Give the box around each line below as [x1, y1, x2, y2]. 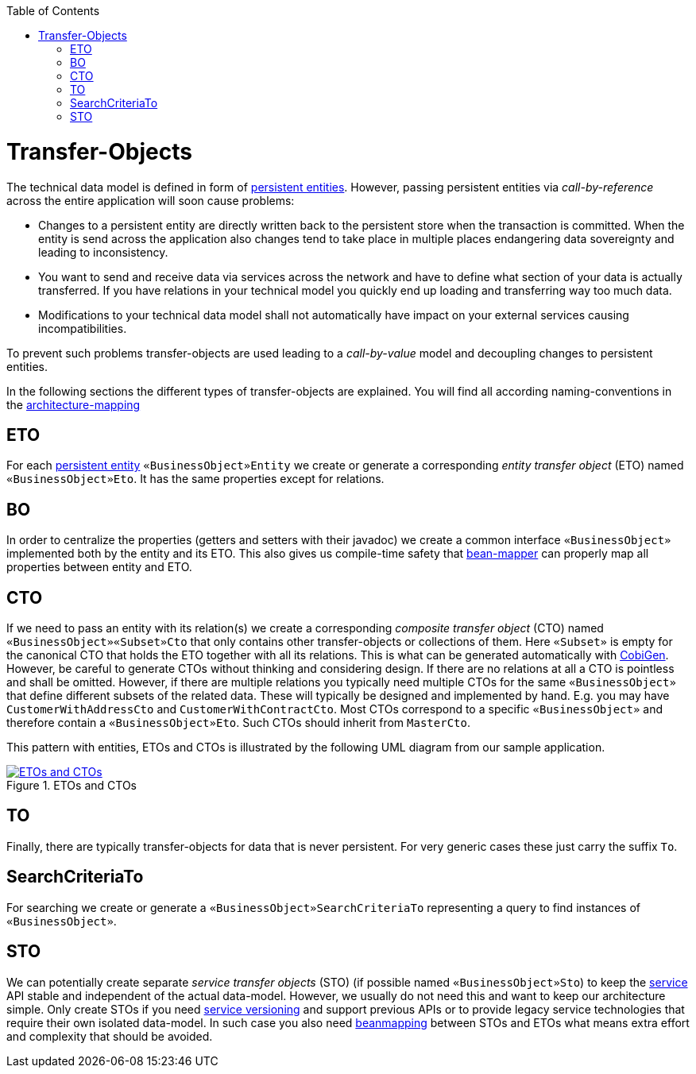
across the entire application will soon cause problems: [6, 193, 295, 207]
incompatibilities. [38, 321, 127, 335]
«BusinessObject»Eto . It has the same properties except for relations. [6, 472, 385, 486]
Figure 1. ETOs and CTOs [6, 778, 137, 793]
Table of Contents [6, 4, 100, 17]
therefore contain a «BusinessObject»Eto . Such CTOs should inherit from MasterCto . [6, 716, 470, 730]
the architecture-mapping [6, 397, 141, 411]
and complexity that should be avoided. [6, 1029, 213, 1043]
